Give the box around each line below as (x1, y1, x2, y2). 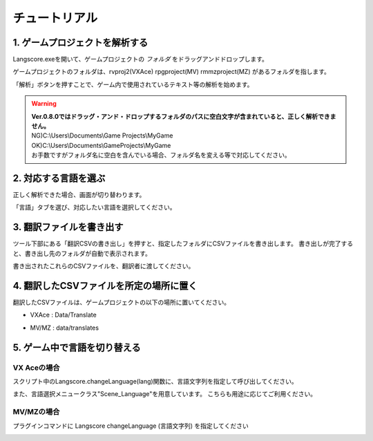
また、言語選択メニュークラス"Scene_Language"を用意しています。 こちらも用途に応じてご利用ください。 (12, 390, 317, 398)
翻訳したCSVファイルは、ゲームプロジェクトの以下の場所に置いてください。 (12, 298, 231, 307)
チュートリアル (12, 10, 98, 26)
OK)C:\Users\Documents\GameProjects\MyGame (31, 141, 171, 149)
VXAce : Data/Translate (30, 311, 97, 319)
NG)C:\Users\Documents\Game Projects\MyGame (31, 131, 173, 140)
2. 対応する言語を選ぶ (12, 173, 106, 184)
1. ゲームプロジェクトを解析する (12, 37, 149, 48)
